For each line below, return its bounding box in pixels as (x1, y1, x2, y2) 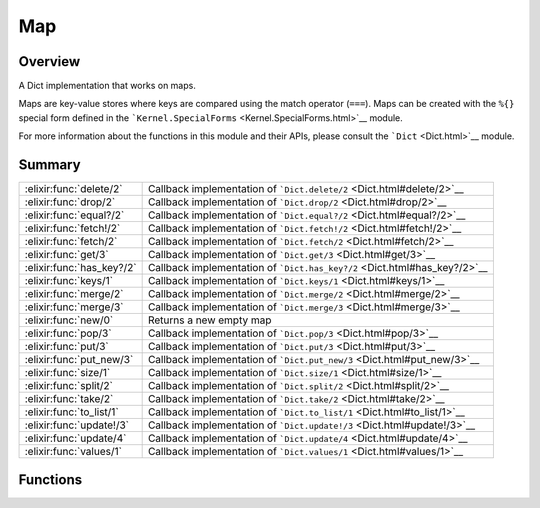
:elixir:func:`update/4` (24, 431, 127, 445)
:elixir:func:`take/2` (24, 392, 114, 406)
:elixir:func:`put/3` (24, 340, 109, 354)
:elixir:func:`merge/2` (24, 287, 124, 301)
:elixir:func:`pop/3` (24, 326, 112, 340)
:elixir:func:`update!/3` (24, 418, 130, 432)
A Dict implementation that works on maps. (18, 80, 197, 92)
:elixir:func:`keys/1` (24, 274, 114, 288)
